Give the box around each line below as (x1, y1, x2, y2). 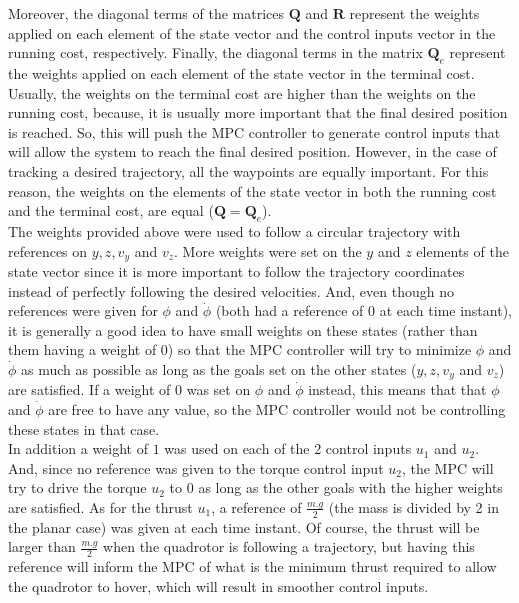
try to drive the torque (8, 477, 147, 498)
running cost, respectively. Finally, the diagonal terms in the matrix (8, 42, 423, 63)
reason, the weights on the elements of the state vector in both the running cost (8, 180, 497, 201)
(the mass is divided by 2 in (328, 496, 499, 517)
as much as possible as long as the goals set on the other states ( (21, 358, 417, 379)
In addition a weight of (8, 438, 149, 459)
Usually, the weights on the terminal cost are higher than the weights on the (8, 82, 476, 103)
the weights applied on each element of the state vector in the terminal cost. (8, 62, 475, 83)
